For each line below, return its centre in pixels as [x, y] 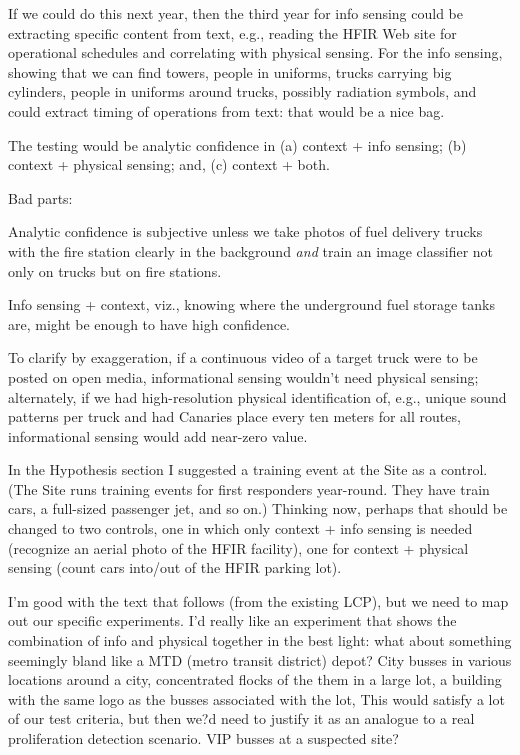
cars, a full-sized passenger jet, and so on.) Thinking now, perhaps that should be [258, 508]
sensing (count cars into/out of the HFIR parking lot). [175, 567]
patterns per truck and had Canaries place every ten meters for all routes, [234, 416]
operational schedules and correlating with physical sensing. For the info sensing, [255, 52]
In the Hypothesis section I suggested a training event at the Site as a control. [248, 469]
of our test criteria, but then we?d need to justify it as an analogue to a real [241, 718]
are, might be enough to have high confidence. [149, 323]
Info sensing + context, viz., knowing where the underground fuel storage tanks [251, 304]
